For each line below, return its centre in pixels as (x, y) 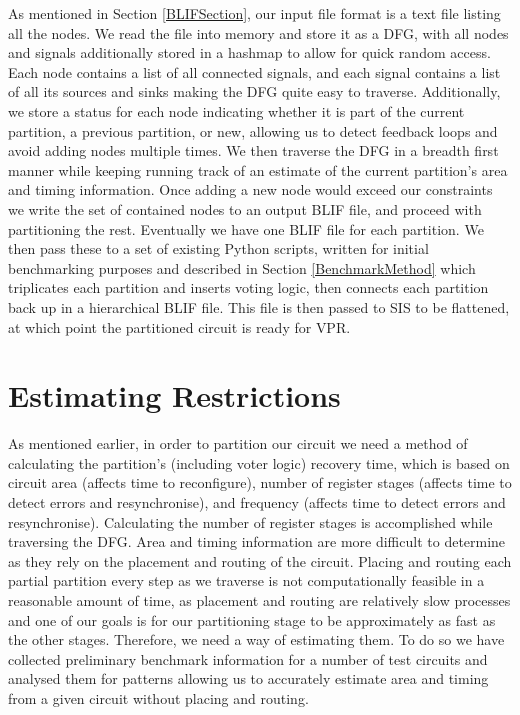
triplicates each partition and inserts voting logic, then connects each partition (248, 287)
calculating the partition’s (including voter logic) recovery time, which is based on (259, 462)
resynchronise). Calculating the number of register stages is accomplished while (250, 521)
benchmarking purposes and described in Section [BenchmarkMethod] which (242, 267)
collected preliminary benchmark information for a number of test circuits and (248, 658)
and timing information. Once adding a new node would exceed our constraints (250, 189)
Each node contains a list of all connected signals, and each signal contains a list (254, 71)
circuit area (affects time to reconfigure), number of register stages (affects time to (260, 482)
